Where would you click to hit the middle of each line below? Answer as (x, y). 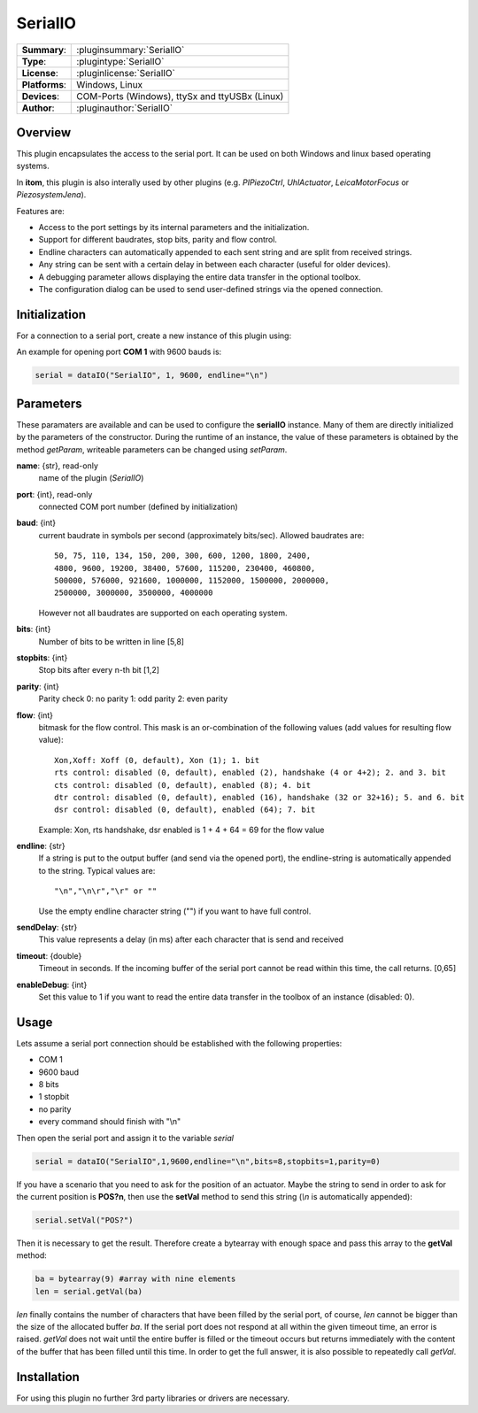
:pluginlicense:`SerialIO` (126, 73)
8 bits (49, 1085)
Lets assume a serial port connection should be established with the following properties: (179, 1043)
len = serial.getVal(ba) (89, 1291)
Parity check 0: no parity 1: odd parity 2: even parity (133, 699)
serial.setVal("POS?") (84, 1220)
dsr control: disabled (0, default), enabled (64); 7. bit (185, 810)
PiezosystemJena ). (51, 195)
